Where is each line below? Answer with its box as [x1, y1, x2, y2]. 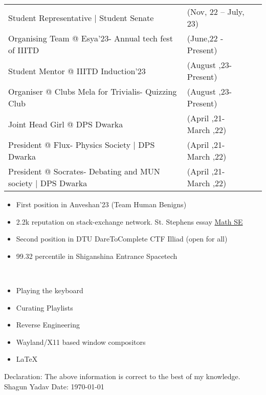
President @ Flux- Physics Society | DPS [8, 139, 155, 150]
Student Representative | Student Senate [8, 11, 154, 24]
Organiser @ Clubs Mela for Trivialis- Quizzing [8, 85, 177, 97]
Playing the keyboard [16, 284, 83, 295]
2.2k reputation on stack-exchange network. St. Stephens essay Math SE [16, 216, 243, 227]
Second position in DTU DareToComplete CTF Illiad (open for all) [16, 233, 228, 244]
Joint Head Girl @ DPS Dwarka [8, 118, 123, 130]
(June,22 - [187, 32, 224, 44]
